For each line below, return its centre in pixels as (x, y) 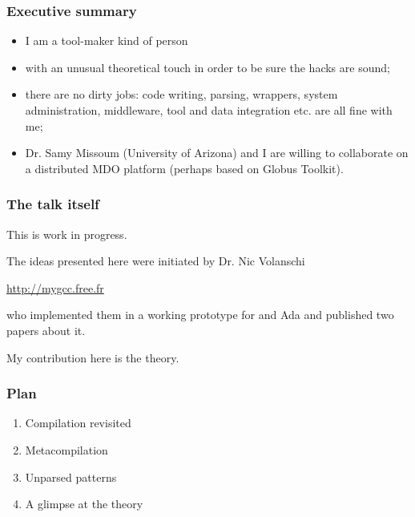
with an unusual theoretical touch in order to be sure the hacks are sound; (207, 67)
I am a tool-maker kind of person (107, 40)
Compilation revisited (78, 423)
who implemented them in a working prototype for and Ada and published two (200, 315)
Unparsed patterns (71, 477)
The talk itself (53, 204)
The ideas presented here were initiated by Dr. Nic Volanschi (156, 261)
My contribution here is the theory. (93, 357)
